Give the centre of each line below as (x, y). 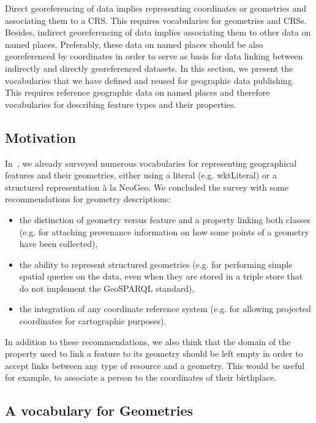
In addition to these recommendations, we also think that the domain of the (148, 341)
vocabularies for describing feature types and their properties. (121, 104)
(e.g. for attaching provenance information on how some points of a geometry (164, 231)
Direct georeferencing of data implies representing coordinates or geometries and (156, 8)
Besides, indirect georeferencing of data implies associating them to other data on (158, 32)
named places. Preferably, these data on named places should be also (134, 44)
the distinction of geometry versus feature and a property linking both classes (165, 219)
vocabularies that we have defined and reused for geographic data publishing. (150, 80)
